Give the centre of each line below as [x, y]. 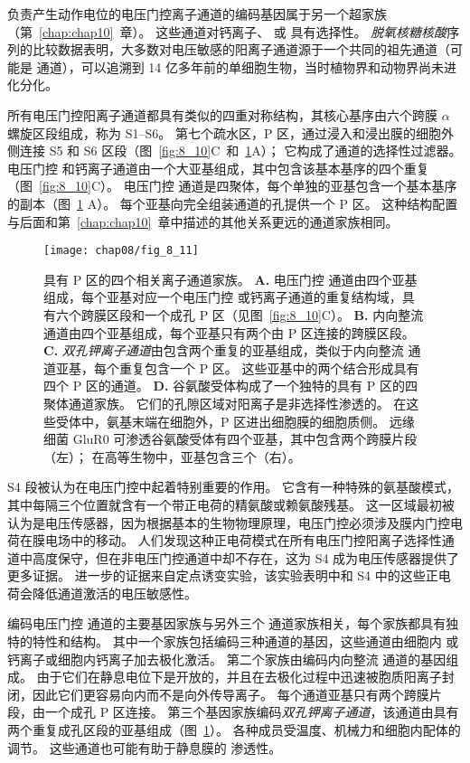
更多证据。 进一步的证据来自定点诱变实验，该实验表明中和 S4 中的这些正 [223, 575]
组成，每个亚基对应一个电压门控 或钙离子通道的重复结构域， [223, 297]
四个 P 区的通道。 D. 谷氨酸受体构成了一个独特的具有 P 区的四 [230, 386]
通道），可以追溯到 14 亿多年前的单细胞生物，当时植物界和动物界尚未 [240, 66]
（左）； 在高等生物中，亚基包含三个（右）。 [172, 456]
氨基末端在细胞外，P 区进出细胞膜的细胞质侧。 [246, 421]
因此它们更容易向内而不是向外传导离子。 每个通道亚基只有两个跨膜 [230, 694]
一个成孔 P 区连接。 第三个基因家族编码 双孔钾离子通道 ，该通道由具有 [252, 712]
